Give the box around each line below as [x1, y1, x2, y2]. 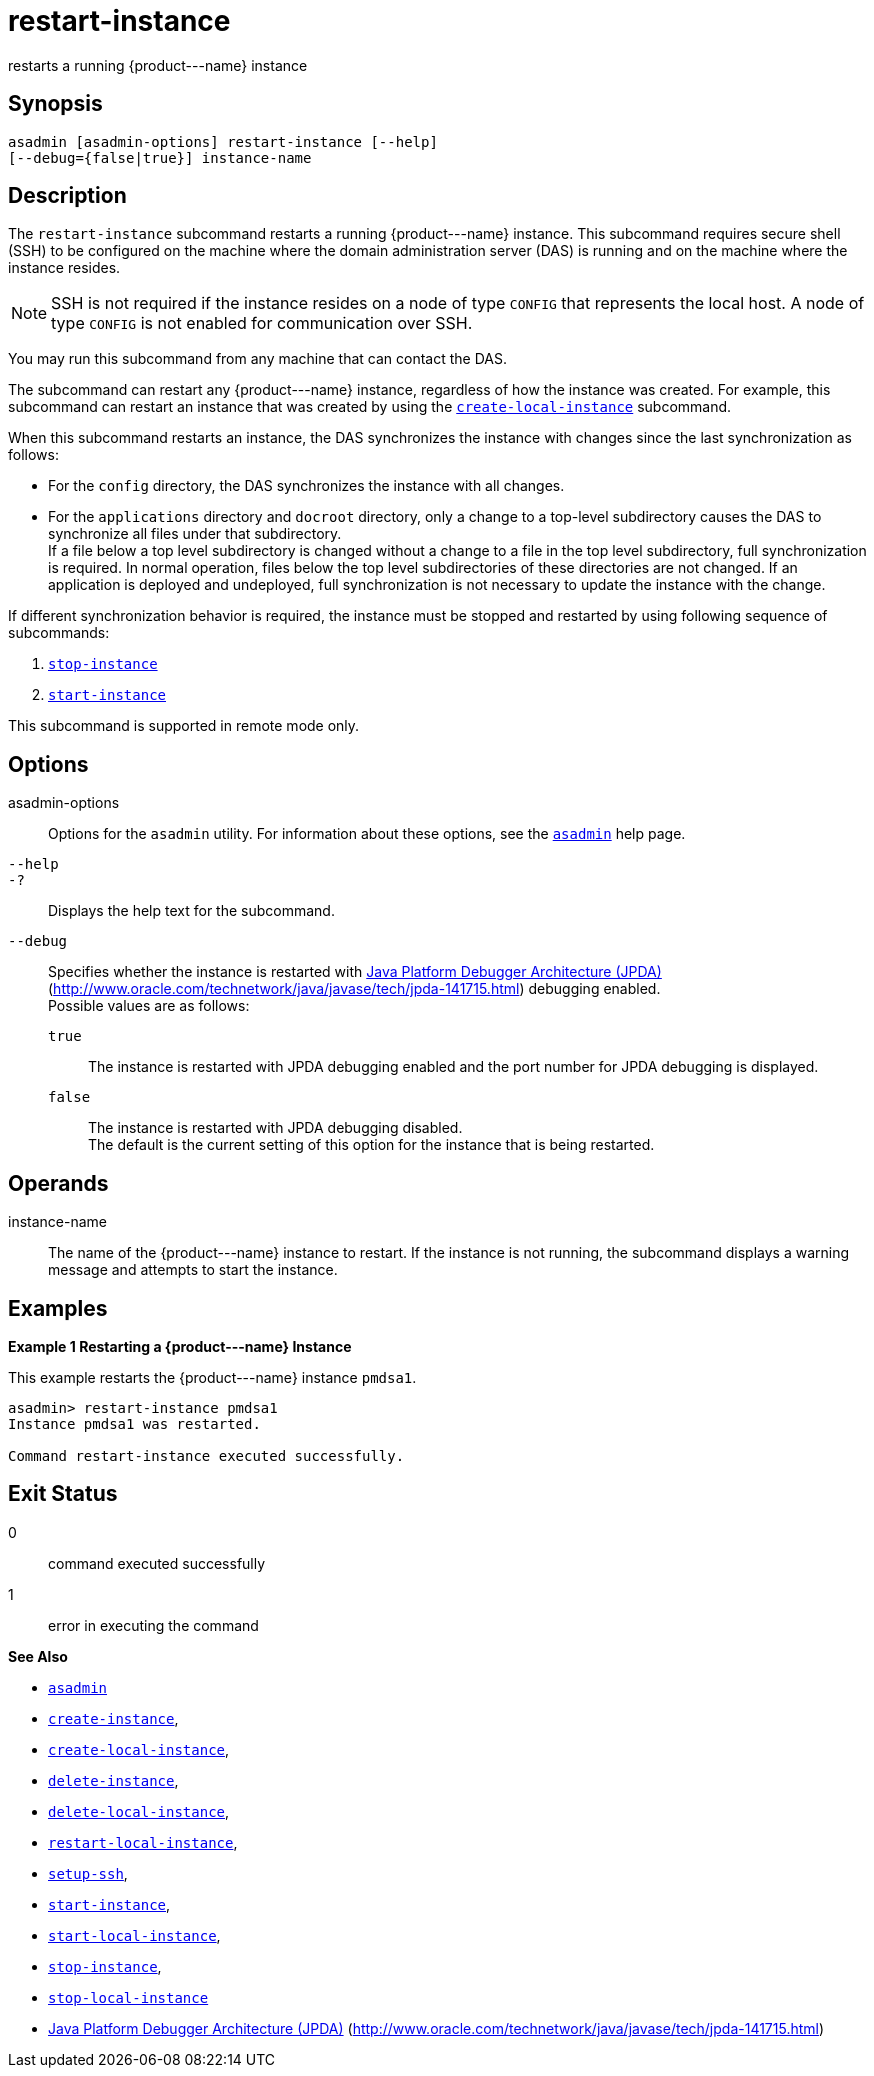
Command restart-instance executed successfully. [8, 1447, 405, 1464]
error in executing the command [48, 1616, 259, 1634]
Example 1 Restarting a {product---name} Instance [8, 1337, 352, 1355]
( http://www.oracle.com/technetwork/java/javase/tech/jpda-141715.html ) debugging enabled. [48, 980, 661, 998]
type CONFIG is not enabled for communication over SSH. [51, 313, 473, 334]
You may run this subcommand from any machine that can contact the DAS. [8, 350, 508, 368]
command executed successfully [48, 1554, 266, 1572]
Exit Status [8, 1481, 118, 1507]
